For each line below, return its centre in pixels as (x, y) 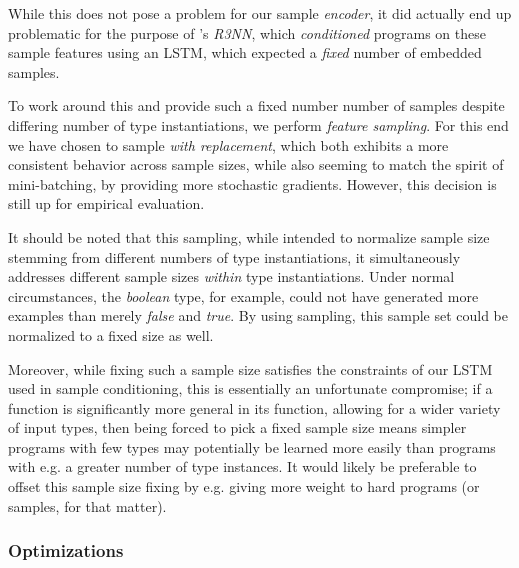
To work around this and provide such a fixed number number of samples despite (256, 105)
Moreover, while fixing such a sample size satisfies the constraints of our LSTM (250, 368)
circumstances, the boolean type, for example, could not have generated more (243, 295)
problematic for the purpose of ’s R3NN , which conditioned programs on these (247, 32)
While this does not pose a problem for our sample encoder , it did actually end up (260, 13)
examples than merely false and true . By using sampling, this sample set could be (258, 315)
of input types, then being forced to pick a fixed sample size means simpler (237, 427)
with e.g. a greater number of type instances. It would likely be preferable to (242, 466)
